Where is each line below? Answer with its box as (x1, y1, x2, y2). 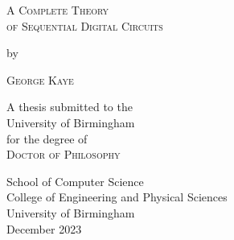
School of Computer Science (6, 172, 144, 189)
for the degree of (6, 130, 88, 147)
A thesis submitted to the (6, 98, 133, 115)
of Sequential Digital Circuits (6, 17, 163, 34)
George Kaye (6, 71, 74, 88)
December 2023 (6, 220, 82, 237)
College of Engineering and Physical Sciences (6, 188, 228, 205)
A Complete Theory (6, 2, 109, 18)
